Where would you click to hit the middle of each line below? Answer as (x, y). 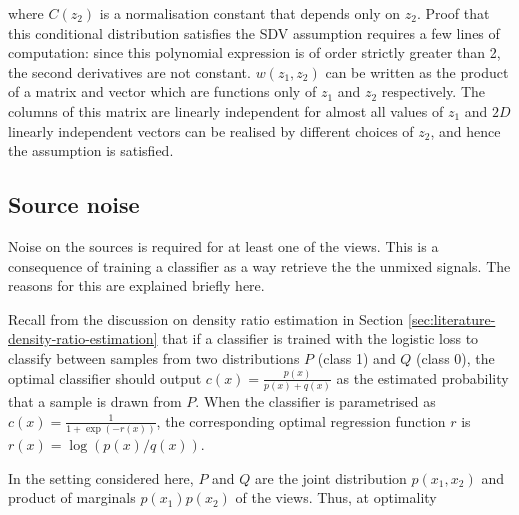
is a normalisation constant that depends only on (250, 13)
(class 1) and (356, 357)
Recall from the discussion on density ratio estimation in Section (206, 318)
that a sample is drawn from (95, 401)
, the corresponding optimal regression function (301, 420)
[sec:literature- (452, 318)
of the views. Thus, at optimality (336, 497)
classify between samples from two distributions (154, 357)
